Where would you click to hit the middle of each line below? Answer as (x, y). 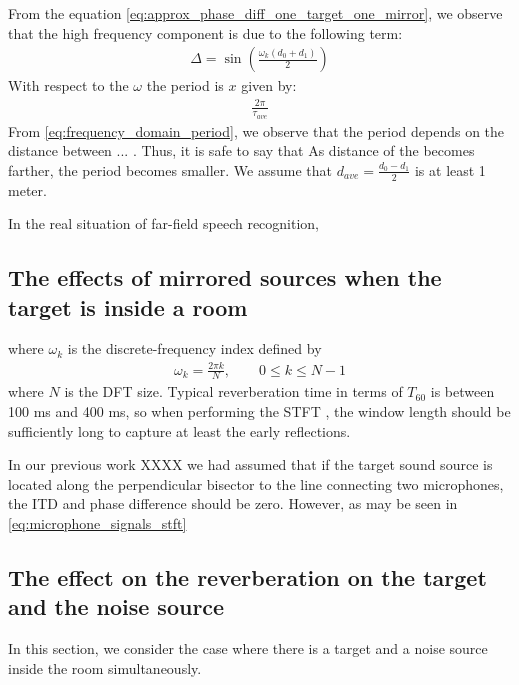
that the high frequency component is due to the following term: (205, 32)
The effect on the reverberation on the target (247, 576)
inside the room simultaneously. (105, 667)
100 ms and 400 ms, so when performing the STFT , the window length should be (259, 410)
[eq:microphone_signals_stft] (97, 522)
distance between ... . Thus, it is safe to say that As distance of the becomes (241, 150)
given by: (269, 85)
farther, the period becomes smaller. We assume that (170, 169)
